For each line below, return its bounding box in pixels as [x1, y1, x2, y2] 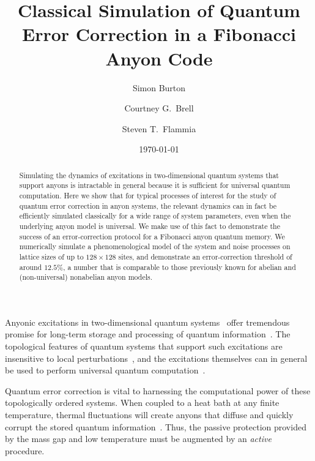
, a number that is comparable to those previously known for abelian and [63, 261, 296, 272]
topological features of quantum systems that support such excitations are [5, 340, 283, 353]
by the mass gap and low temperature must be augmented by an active [5, 432, 272, 445]
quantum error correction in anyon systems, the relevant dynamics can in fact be [19, 200, 277, 211]
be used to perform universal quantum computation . [5, 364, 206, 377]
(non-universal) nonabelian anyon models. [19, 272, 153, 282]
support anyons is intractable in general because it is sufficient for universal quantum [19, 180, 291, 190]
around [19, 261, 42, 272]
